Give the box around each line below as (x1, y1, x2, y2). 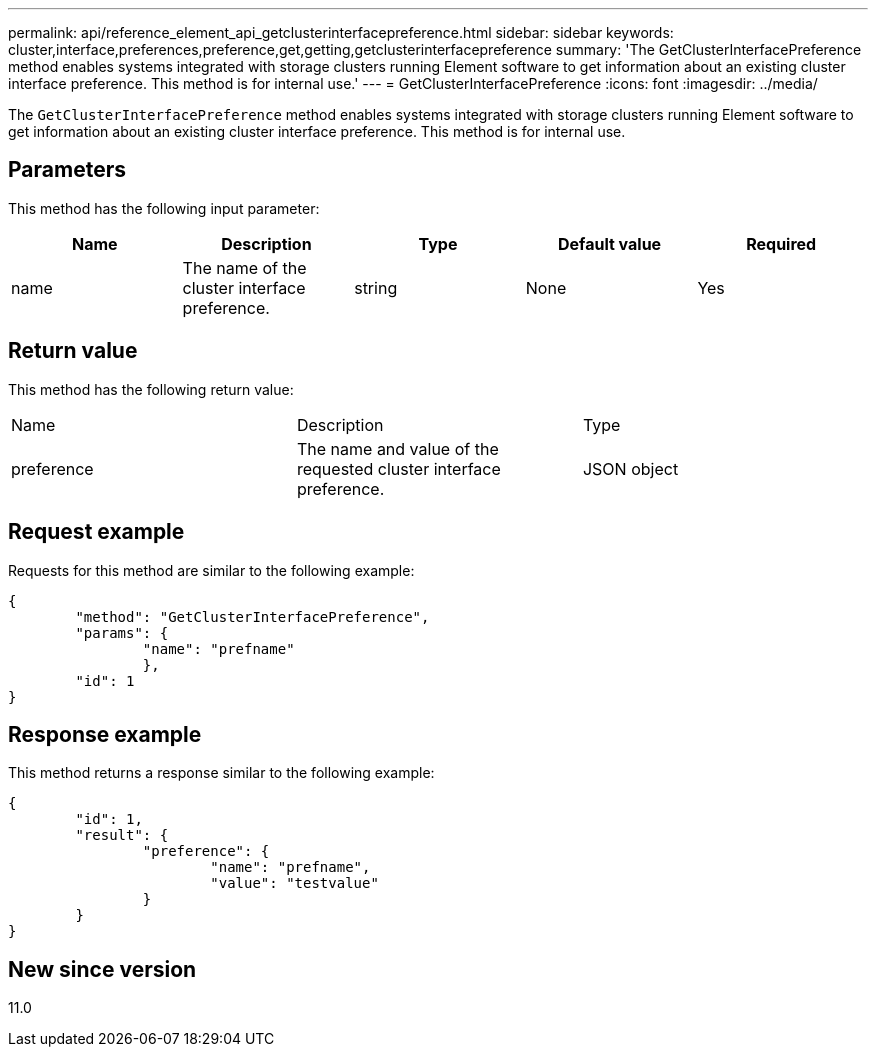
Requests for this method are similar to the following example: (8, 561, 415, 579)
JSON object (582, 458, 679, 479)
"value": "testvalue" (210, 875, 379, 892)
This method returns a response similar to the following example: (8, 764, 435, 782)
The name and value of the (296, 438, 499, 459)
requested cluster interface (296, 458, 501, 479)
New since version (8, 956, 197, 982)
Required (746, 233, 817, 254)
